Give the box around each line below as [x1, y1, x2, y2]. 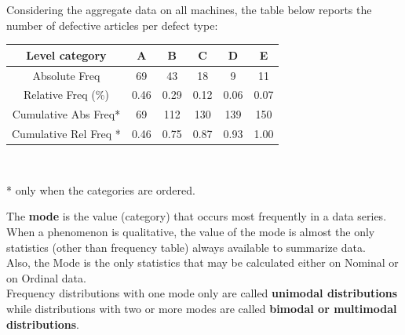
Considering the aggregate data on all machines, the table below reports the [6, 2, 372, 17]
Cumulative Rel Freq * [12, 126, 121, 142]
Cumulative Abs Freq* [12, 106, 121, 122]
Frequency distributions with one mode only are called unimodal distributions [6, 285, 398, 301]
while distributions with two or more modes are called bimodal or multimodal [6, 300, 397, 316]
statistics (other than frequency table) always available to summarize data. [6, 239, 366, 255]
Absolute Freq [32, 67, 100, 83]
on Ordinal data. [6, 269, 86, 286]
